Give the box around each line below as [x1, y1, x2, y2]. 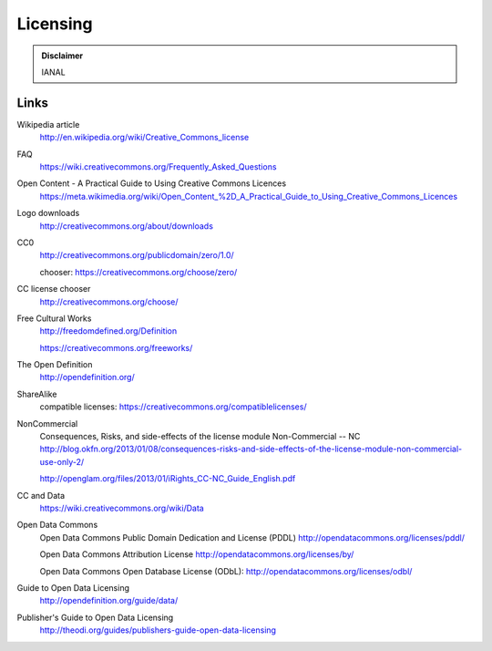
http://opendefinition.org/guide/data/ [39, 595, 179, 606]
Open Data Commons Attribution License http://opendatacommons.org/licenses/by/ [39, 549, 354, 560]
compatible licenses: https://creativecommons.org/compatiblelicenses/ [39, 401, 307, 412]
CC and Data [16, 490, 66, 501]
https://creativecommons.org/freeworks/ [39, 342, 193, 353]
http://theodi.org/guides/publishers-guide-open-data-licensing [39, 625, 277, 635]
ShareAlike [16, 388, 57, 399]
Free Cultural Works [16, 313, 92, 324]
